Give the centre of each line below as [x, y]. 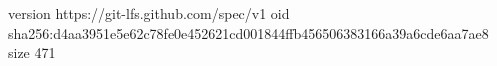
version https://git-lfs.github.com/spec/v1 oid [149, 13]
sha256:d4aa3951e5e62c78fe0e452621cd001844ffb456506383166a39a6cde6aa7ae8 [248, 32]
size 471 [32, 52]
